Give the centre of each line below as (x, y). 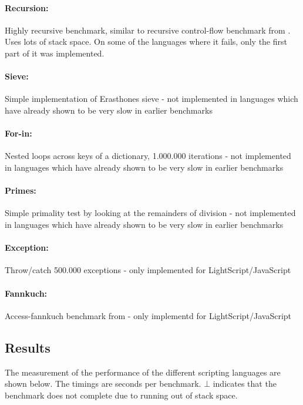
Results (28, 347)
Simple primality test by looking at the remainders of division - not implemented (150, 213)
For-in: (18, 133)
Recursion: (27, 7)
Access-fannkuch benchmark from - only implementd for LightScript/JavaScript (148, 315)
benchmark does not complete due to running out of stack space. (121, 395)
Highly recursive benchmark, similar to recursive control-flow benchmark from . (148, 30)
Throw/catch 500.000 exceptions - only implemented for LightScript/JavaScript (148, 270)
